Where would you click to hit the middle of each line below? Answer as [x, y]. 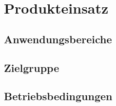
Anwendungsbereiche [58, 39]
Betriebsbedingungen [58, 96]
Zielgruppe [32, 67]
